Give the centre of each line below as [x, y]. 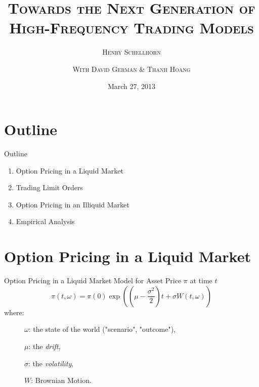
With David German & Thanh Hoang [132, 69]
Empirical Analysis [45, 221]
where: [14, 312]
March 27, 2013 [132, 86]
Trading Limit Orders [50, 187]
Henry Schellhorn [132, 52]
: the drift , [45, 346]
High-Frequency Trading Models [132, 28]
